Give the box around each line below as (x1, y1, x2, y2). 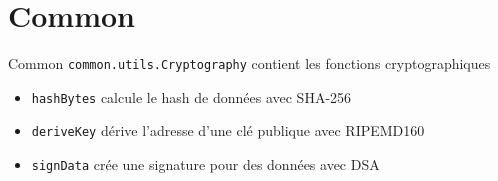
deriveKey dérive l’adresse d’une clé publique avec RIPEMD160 (31, 120, 425, 141)
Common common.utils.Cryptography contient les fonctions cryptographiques (8, 53, 491, 74)
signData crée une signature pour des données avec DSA (31, 154, 380, 175)
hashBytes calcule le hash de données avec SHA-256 (31, 86, 352, 107)
